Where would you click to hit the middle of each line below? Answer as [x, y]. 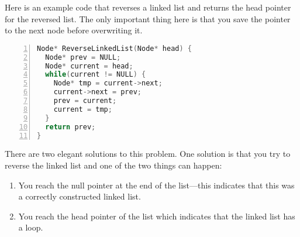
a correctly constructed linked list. [80, 196]
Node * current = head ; [89, 66]
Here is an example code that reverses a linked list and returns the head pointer [148, 7]
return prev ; [70, 127]
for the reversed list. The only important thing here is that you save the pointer [148, 18]
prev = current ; [85, 101]
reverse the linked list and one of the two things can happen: [113, 165]
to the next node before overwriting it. [74, 30]
